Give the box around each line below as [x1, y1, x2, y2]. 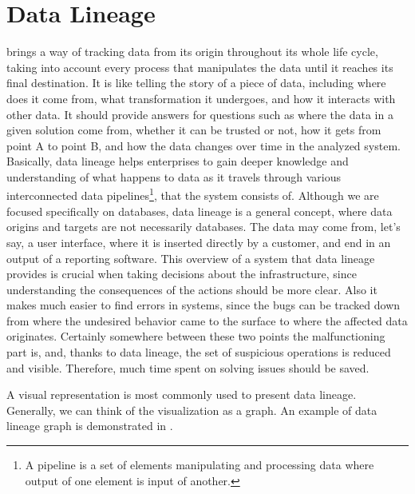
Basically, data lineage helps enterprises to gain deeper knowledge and [6, 153, 349, 169]
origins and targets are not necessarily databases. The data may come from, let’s [6, 218, 401, 235]
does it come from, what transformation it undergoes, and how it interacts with [6, 90, 396, 106]
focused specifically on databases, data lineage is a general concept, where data [6, 202, 393, 219]
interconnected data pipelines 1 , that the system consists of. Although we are [6, 185, 379, 204]
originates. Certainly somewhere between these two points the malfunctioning [6, 328, 385, 345]
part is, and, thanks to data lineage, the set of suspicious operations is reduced [6, 344, 391, 361]
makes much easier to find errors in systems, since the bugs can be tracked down [6, 297, 401, 313]
